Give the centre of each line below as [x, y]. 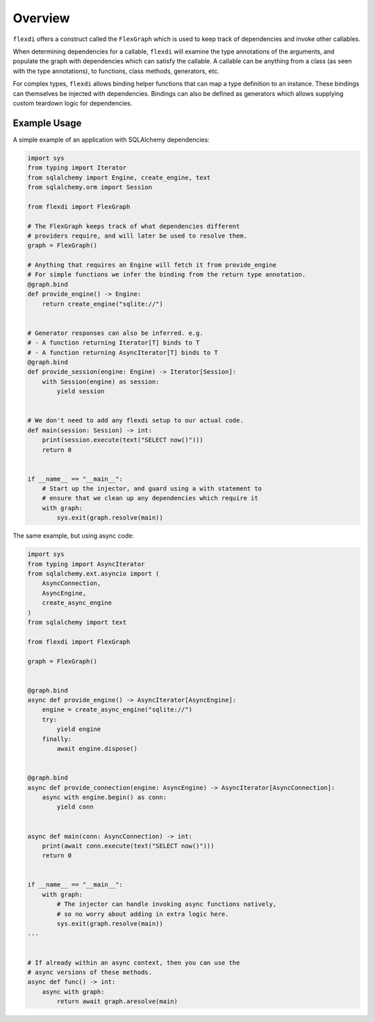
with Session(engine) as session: [101, 381]
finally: [57, 739]
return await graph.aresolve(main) [117, 1002]
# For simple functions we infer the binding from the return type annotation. [167, 275]
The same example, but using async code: [74, 536]
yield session [81, 392]
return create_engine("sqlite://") [102, 304]
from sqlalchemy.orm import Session [90, 187]
